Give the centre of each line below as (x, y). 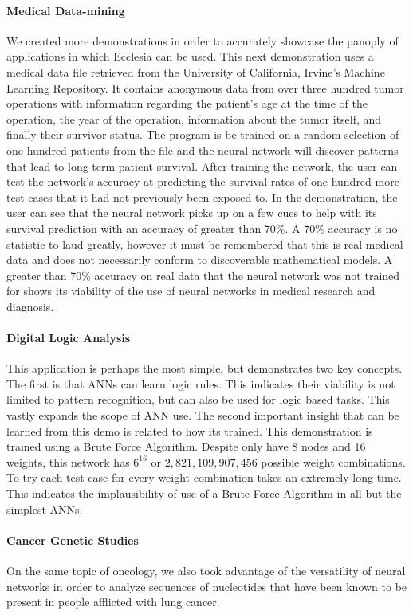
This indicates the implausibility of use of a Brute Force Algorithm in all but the (204, 493)
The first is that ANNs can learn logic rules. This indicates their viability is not (201, 383)
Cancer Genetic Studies (73, 540)
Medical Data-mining (66, 10)
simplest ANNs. (45, 509)
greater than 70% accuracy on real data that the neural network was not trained (203, 275)
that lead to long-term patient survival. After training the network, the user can (202, 166)
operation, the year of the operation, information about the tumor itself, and (194, 118)
